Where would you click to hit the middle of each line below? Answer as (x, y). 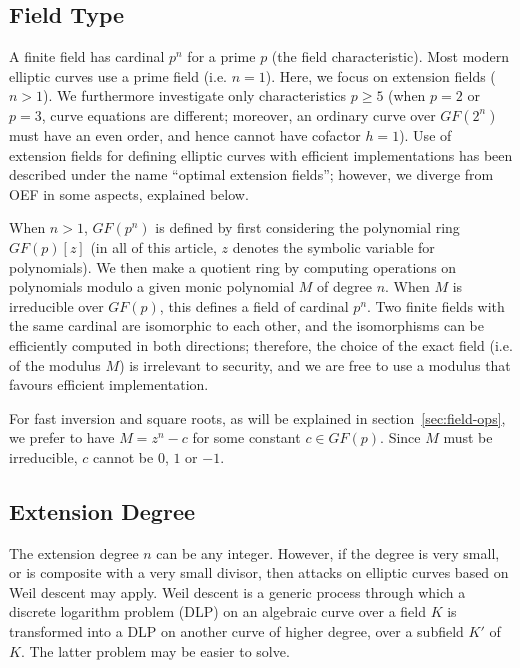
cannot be (123, 456)
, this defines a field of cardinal (254, 305)
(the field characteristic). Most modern (390, 56)
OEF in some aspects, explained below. (129, 193)
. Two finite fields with (436, 305)
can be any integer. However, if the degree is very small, (328, 552)
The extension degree (74, 552)
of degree (344, 286)
